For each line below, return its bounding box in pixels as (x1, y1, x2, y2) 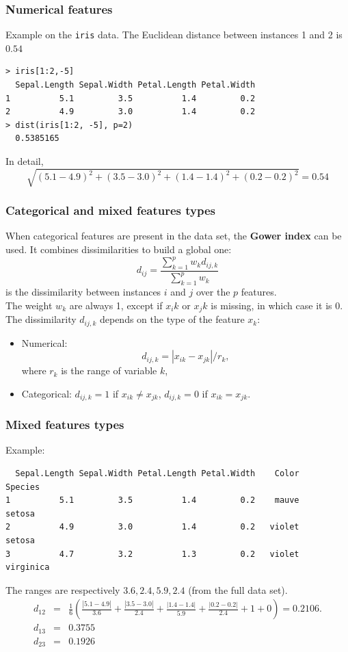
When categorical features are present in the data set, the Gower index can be (5, 229, 342, 243)
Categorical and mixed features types (5, 202, 216, 219)
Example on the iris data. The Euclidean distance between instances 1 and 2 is (5, 27, 343, 42)
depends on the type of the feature (99, 312, 245, 326)
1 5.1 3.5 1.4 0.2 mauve (5, 495, 299, 506)
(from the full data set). (188, 582, 288, 597)
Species (5, 482, 40, 492)
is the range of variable (61, 363, 157, 378)
